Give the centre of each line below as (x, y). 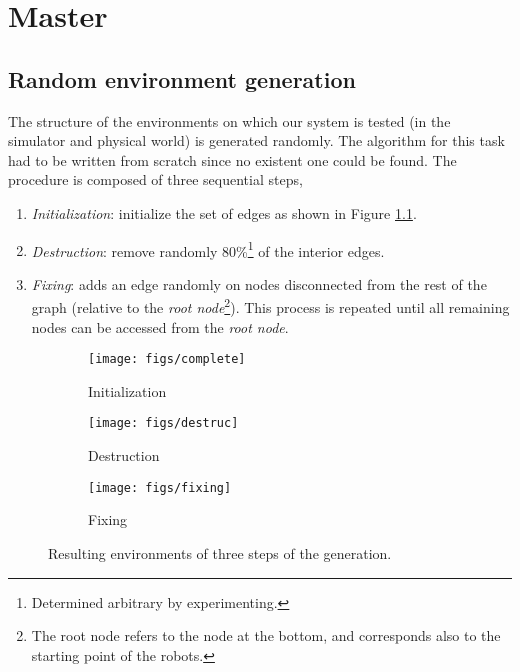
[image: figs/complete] (167, 359)
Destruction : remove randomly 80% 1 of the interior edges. (208, 249)
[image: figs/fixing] (160, 487)
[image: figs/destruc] (163, 423)
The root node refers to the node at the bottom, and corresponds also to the (266, 635)
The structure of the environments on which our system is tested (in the (229, 120)
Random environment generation (182, 78)
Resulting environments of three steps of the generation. (220, 552)
